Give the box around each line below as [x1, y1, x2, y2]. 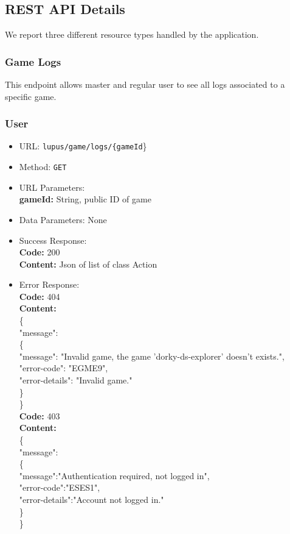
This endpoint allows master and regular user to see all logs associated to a [5, 78, 285, 91]
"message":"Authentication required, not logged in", [19, 469, 210, 482]
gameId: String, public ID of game [19, 193, 151, 205]
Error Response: [19, 278, 80, 291]
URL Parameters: [19, 180, 85, 193]
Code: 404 [19, 290, 60, 302]
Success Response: [19, 233, 87, 246]
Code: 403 [19, 409, 60, 422]
